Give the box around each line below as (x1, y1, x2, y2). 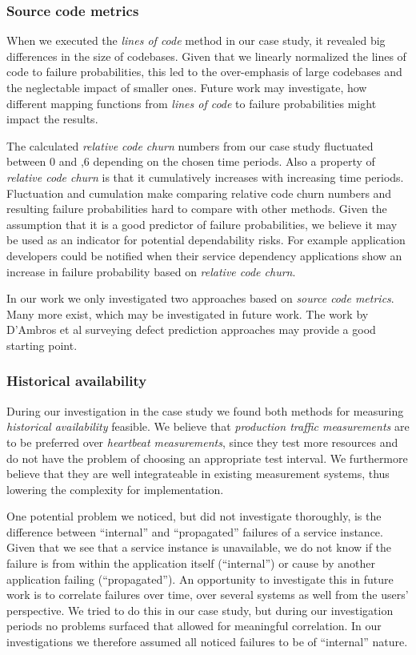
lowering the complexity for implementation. (6, 480, 224, 497)
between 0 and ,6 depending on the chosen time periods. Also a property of (6, 153, 375, 170)
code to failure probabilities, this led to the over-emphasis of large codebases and (6, 63, 402, 80)
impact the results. (6, 111, 98, 127)
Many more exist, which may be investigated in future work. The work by (6, 305, 369, 322)
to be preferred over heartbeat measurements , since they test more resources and (6, 433, 398, 450)
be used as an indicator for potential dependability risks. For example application (6, 231, 406, 248)
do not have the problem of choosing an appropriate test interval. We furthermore (6, 449, 408, 466)
